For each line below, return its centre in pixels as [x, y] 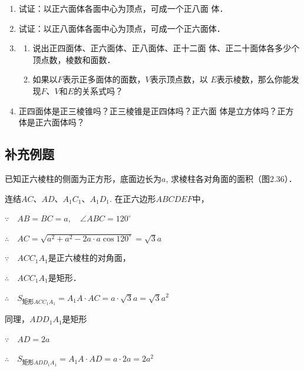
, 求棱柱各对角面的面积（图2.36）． [231, 178]
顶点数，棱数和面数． [74, 59]
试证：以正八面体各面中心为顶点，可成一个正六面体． [122, 28]
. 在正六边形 [133, 198]
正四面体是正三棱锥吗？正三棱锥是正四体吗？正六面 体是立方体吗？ [148, 110]
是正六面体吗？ [56, 122]
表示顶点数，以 [179, 79]
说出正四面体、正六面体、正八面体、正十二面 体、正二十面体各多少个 [166, 48]
